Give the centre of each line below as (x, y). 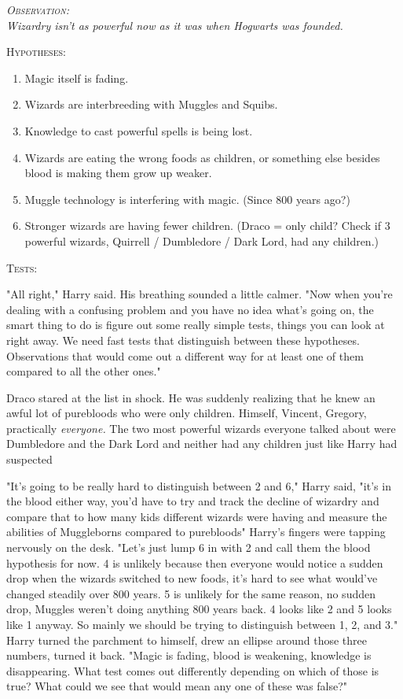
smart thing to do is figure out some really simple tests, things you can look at (196, 325)
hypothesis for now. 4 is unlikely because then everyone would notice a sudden (195, 562)
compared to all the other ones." (84, 371)
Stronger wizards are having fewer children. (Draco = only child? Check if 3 (207, 226)
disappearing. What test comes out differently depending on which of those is (193, 670)
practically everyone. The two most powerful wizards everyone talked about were (201, 428)
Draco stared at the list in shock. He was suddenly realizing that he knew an (191, 397)
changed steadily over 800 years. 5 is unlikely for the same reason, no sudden (191, 593)
